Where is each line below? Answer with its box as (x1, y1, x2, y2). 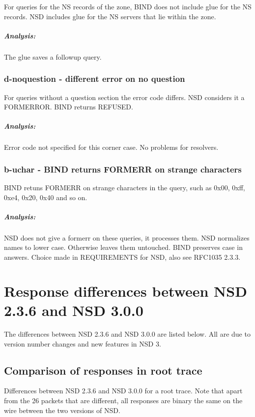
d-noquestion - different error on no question (4, 72, 185, 85)
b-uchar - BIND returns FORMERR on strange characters (4, 163, 242, 175)
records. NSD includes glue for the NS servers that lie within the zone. (4, 11, 216, 21)
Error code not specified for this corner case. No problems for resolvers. (4, 142, 219, 152)
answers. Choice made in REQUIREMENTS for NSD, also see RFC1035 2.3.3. (4, 252, 241, 262)
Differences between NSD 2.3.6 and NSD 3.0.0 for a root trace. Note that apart (4, 385, 243, 396)
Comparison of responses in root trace (4, 362, 202, 378)
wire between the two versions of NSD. (4, 405, 120, 415)
